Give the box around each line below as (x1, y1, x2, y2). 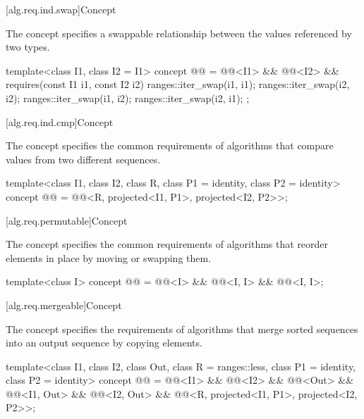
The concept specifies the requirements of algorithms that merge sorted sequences (6, 321, 358, 336)
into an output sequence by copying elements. (6, 335, 202, 350)
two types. (6, 39, 50, 54)
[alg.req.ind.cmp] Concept (6, 114, 114, 129)
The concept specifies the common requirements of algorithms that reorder (6, 237, 329, 251)
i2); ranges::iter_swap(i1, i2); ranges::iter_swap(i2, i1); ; (6, 90, 250, 105)
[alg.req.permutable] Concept (6, 213, 128, 227)
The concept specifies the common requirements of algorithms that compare (6, 138, 334, 153)
